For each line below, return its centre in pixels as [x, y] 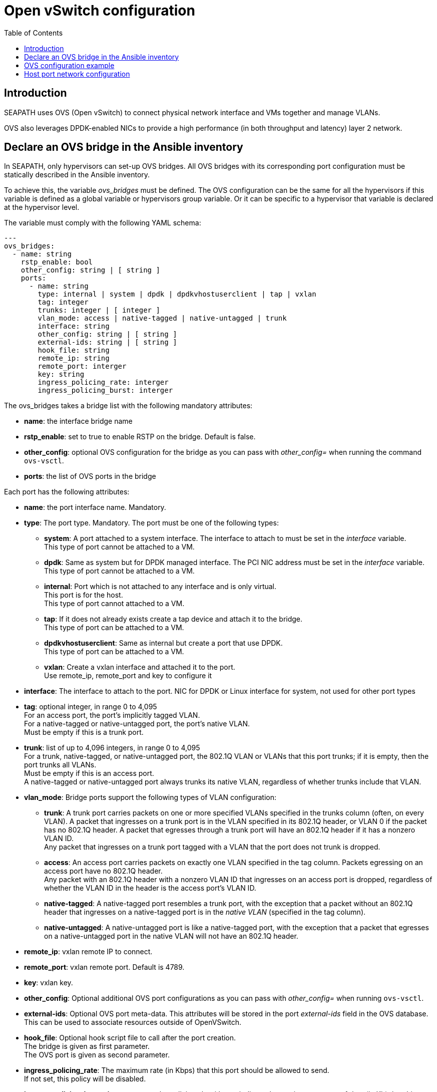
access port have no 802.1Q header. [103, 871]
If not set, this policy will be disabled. [85, 1079]
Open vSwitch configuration [100, 11]
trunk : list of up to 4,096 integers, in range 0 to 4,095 [112, 748]
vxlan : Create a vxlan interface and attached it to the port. [140, 667]
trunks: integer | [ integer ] [99, 310]
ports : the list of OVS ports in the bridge [90, 476]
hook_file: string [74, 350]
